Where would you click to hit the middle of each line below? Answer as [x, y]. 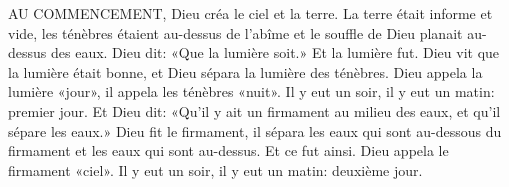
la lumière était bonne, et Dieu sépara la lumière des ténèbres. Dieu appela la [245, 71]
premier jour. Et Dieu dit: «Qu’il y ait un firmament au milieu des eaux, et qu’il [254, 110]
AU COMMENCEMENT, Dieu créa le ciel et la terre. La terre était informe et [250, 13]
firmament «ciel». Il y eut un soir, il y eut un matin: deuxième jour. [215, 169]
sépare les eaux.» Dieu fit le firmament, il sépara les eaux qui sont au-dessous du [255, 130]
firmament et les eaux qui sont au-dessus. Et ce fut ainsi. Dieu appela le [228, 150]
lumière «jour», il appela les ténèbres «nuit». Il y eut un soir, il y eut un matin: [251, 91]
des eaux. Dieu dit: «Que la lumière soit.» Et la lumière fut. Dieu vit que [275, 52]
